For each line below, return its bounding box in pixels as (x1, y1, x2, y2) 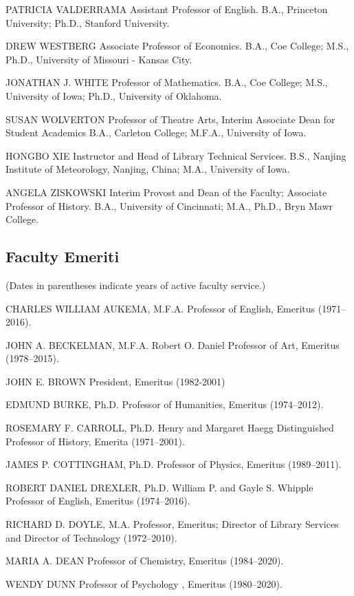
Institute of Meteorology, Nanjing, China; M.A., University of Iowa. (5, 162, 290, 176)
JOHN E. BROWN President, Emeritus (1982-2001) (5, 374, 225, 388)
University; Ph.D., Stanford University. (5, 15, 170, 30)
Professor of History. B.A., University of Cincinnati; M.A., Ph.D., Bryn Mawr (5, 198, 333, 213)
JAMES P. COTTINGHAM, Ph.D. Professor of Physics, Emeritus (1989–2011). (5, 457, 342, 471)
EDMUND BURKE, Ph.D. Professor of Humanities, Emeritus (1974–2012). (5, 397, 324, 412)
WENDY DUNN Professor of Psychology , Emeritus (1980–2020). (5, 576, 283, 590)
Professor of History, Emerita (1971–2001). (5, 434, 185, 448)
